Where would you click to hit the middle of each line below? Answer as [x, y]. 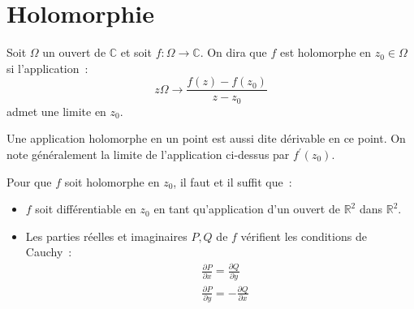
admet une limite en [56, 111]
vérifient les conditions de [304, 236]
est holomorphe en [326, 52]
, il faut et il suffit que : [233, 181]
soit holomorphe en [112, 181]
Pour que [29, 181]
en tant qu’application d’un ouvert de [247, 209]
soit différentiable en [86, 209]
